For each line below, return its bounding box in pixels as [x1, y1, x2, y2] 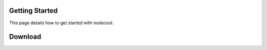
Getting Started [9, 6, 58, 15]
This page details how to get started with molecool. [9, 20, 114, 26]
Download [9, 33, 42, 41]
